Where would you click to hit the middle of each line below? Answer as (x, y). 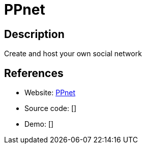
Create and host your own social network (73, 54)
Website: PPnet (50, 93)
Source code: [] (51, 108)
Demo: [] (39, 124)
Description (34, 34)
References (34, 73)
